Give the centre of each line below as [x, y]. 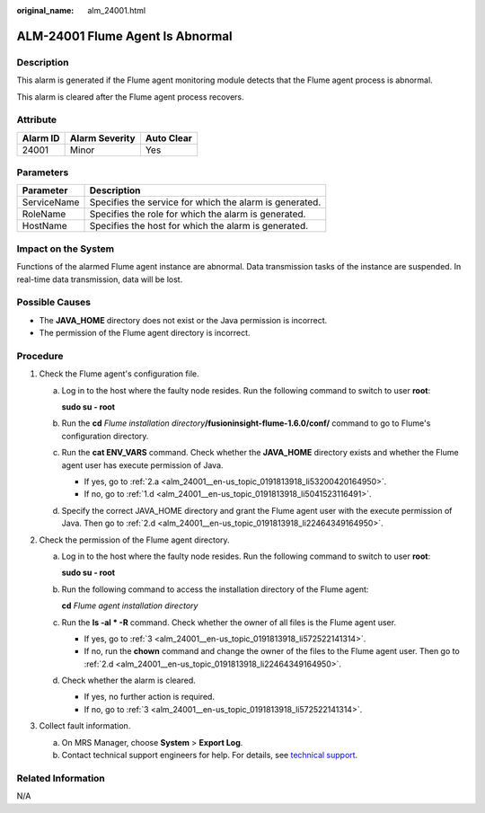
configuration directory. [105, 436]
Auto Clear [169, 137]
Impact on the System [66, 249]
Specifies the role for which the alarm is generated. [198, 214]
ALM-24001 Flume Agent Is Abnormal [124, 36]
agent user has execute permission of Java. [142, 465]
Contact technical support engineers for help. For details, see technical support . [210, 756]
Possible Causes [54, 303]
